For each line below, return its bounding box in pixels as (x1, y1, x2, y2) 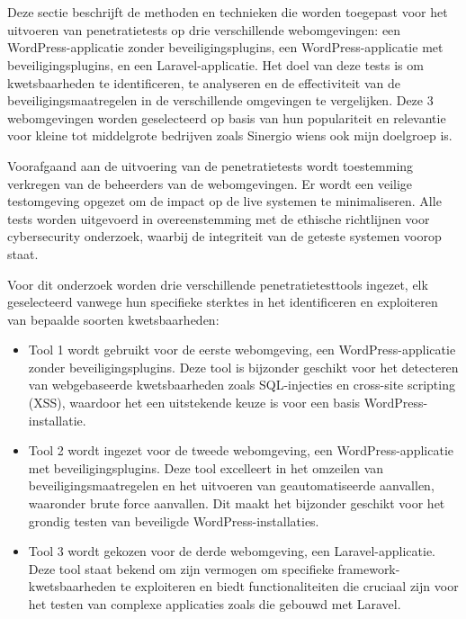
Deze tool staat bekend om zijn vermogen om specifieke (28, 559, 334, 578)
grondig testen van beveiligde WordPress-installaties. (28, 511, 319, 530)
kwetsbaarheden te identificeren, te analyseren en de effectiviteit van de (7, 73, 400, 92)
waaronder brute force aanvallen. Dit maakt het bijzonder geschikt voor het (28, 494, 445, 513)
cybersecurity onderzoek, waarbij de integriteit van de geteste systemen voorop (7, 227, 442, 246)
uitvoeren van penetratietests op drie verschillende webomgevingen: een (7, 20, 401, 39)
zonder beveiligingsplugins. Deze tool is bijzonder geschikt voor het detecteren (28, 357, 459, 376)
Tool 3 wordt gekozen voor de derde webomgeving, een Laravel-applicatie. (28, 542, 436, 561)
